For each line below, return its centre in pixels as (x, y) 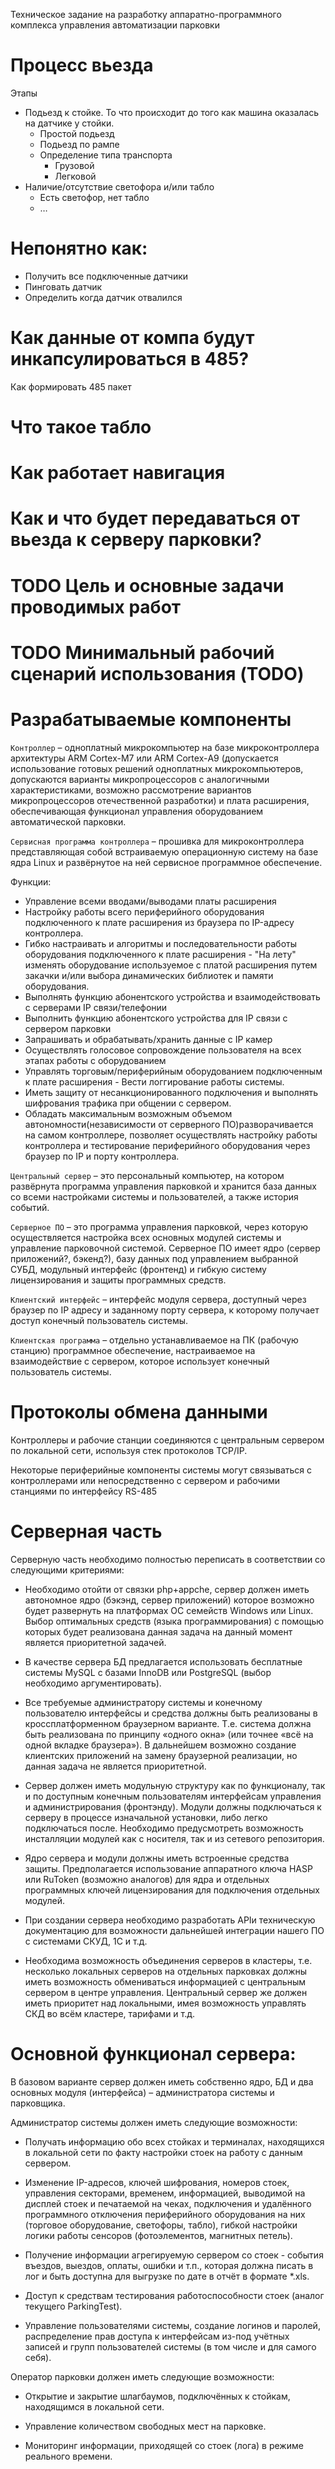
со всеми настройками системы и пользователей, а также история (154, 1196)
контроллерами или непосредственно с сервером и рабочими (145, 1480)
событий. (30, 1207)
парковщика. (38, 2103)
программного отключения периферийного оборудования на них (165, 2214)
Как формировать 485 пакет (71, 386)
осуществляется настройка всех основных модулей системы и (146, 1237)
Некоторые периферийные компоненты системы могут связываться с (161, 1470)
